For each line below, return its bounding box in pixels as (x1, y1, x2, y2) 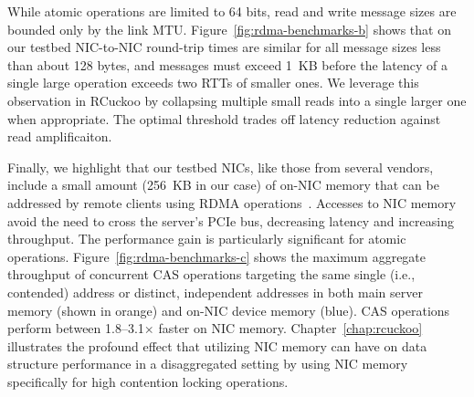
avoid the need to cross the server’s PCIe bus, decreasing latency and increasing (7, 211, 454, 230)
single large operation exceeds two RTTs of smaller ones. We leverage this (7, 73, 419, 92)
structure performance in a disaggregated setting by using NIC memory (7, 354, 408, 373)
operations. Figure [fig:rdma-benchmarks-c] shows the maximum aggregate (7, 246, 427, 266)
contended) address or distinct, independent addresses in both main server (7, 282, 423, 301)
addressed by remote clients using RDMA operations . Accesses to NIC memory (7, 193, 457, 212)
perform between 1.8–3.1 (7, 319, 144, 338)
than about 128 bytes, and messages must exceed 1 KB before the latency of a (7, 55, 448, 74)
